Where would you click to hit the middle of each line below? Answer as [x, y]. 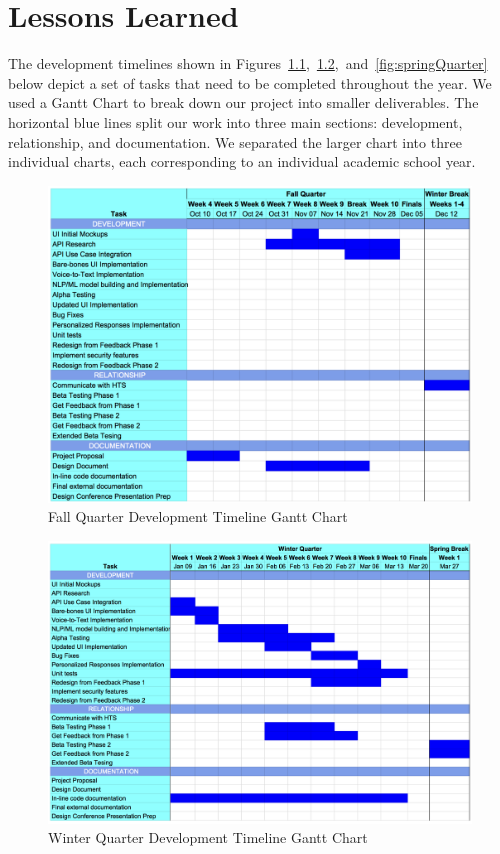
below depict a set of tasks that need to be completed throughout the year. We [250, 82]
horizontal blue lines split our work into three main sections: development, [235, 121]
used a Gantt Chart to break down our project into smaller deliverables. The [243, 102]
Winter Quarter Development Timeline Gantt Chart [208, 837]
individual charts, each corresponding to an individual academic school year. [242, 161]
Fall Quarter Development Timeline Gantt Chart [198, 516]
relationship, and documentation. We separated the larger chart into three [235, 141]
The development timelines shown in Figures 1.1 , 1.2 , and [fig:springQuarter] [248, 63]
